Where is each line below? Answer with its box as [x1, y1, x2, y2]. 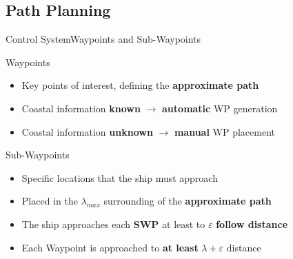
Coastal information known [21, 101, 141, 115]
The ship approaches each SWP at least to [21, 216, 205, 231]
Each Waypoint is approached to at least [21, 240, 199, 254]
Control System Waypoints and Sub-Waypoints [6, 32, 201, 46]
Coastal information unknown [21, 124, 153, 138]
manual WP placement [174, 124, 275, 138]
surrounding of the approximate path [103, 194, 272, 208]
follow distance [216, 216, 288, 231]
